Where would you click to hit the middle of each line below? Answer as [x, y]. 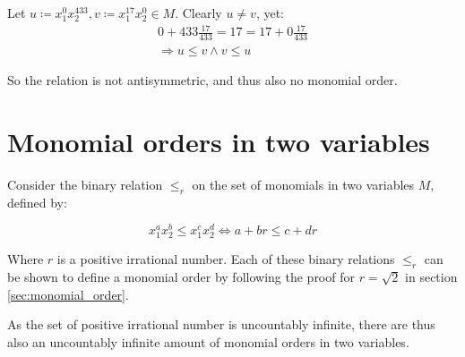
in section [431, 277]
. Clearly [198, 13]
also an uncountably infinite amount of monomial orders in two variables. [208, 341]
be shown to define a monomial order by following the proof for [181, 277]
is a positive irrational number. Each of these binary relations [226, 259]
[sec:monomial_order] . [68, 294]
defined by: [37, 202]
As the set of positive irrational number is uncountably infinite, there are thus [221, 324]
